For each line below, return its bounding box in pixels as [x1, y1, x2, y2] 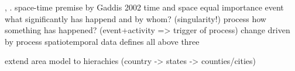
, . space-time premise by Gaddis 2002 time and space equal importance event [5, 1, 284, 13]
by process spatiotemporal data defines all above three [5, 35, 200, 47]
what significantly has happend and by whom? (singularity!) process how [5, 12, 266, 24]
